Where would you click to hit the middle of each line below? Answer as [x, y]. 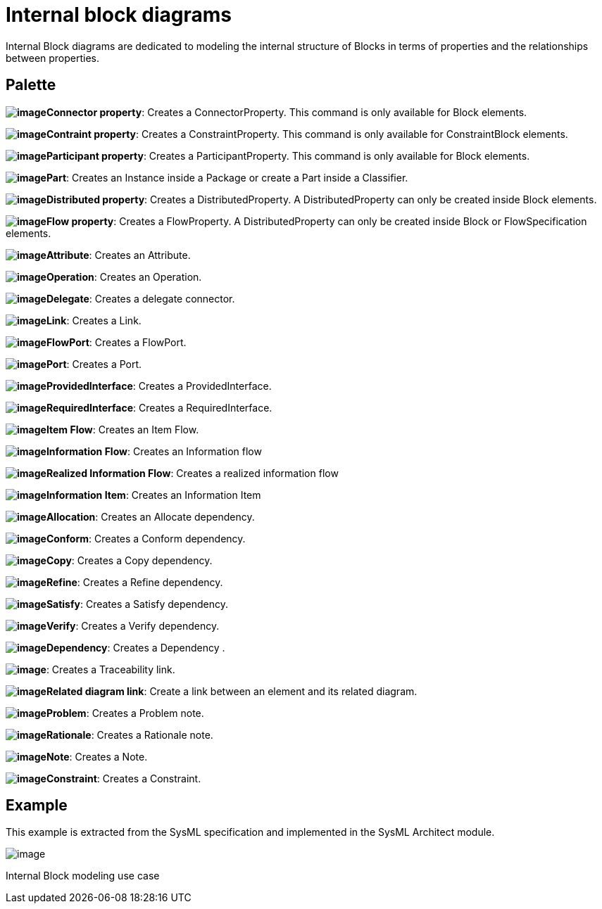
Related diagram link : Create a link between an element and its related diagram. [232, 691]
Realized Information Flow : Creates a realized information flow [192, 473]
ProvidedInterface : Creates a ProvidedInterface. [159, 386]
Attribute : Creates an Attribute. [118, 255]
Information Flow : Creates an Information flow [154, 451]
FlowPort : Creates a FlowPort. [116, 342]
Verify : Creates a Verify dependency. [133, 625]
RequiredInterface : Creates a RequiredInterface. [159, 407]
